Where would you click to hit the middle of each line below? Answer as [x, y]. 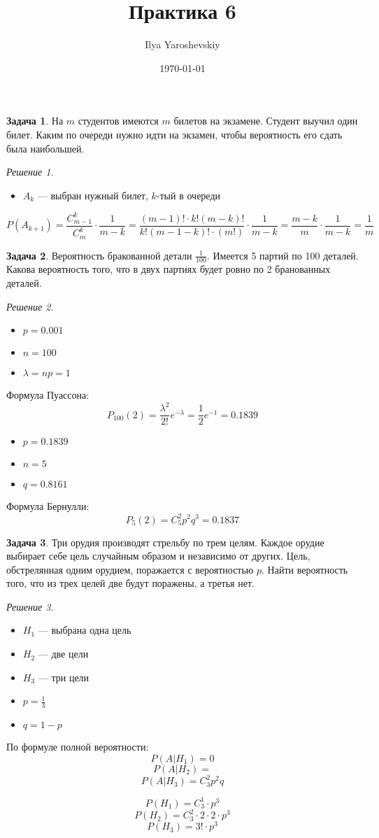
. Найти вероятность [305, 569]
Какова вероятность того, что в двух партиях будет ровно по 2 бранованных [169, 269]
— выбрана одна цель [85, 630]
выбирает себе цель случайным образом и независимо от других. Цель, [158, 556]
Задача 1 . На [35, 121]
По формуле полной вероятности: [78, 747]
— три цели [64, 677]
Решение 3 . [30, 606]
